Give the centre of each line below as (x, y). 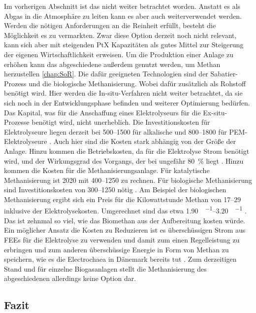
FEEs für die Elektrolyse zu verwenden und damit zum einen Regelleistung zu (122, 239)
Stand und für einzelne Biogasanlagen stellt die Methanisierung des (105, 268)
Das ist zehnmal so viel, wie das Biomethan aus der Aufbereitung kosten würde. (125, 220)
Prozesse (17, 122)
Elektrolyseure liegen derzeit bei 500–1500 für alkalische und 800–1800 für (115, 131)
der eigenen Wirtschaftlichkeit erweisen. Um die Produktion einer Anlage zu (119, 54)
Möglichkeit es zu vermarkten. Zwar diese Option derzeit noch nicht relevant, (120, 35)
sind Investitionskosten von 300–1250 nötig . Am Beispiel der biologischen (115, 190)
